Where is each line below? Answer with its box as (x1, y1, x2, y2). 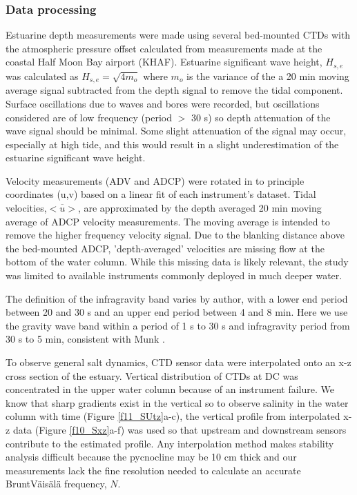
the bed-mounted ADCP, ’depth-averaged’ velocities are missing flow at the (6, 241, 325, 255)
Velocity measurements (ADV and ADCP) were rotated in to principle (6, 173, 305, 188)
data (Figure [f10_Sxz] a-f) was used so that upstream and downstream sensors (12, 422, 347, 436)
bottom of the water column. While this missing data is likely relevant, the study (6, 254, 349, 269)
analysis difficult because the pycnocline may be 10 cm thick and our (6, 449, 297, 464)
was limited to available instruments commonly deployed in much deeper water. (6, 268, 342, 283)
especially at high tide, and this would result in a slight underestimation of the (6, 137, 339, 151)
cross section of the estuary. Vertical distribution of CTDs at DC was (6, 368, 298, 383)
